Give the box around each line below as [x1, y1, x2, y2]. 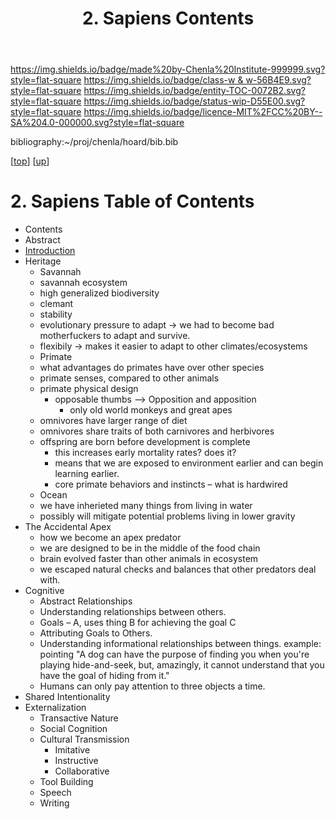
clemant [39, 298, 74, 310]
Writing [39, 797, 70, 809]
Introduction [24, 245, 76, 257]
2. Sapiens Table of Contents [10, 190, 255, 213]
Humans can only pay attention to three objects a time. [39, 680, 266, 692]
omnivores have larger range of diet [39, 415, 188, 427]
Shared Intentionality [24, 691, 111, 703]
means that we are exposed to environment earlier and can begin [54, 457, 324, 469]
